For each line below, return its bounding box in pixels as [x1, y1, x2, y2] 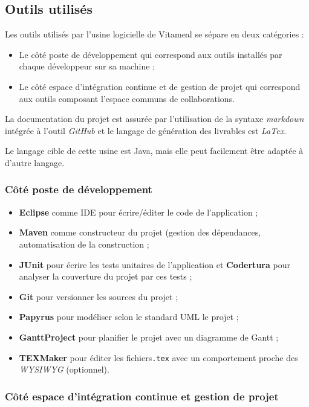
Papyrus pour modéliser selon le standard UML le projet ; [19, 310, 239, 323]
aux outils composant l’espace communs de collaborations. [19, 92, 235, 104]
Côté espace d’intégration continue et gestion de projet [5, 388, 279, 403]
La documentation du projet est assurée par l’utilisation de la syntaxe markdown [5, 112, 304, 125]
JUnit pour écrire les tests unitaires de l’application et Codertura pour [19, 258, 290, 271]
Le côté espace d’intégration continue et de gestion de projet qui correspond [19, 80, 301, 92]
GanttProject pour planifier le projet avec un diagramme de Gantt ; [19, 330, 279, 343]
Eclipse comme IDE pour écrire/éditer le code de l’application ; [19, 205, 258, 218]
